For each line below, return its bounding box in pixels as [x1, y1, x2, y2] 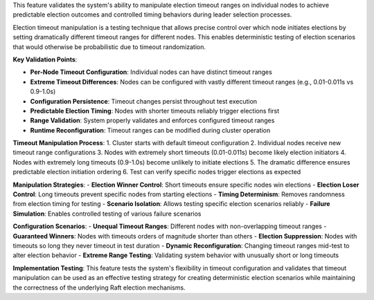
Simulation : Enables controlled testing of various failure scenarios [12, 209, 202, 218]
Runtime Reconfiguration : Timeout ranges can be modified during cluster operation [30, 126, 271, 134]
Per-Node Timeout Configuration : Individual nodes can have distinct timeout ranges [30, 68, 273, 76]
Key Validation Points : [12, 55, 78, 64]
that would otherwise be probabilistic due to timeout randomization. [12, 42, 206, 51]
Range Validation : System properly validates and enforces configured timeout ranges [30, 116, 275, 124]
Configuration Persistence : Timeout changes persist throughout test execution [30, 97, 258, 105]
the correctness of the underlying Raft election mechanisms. [12, 283, 186, 292]
